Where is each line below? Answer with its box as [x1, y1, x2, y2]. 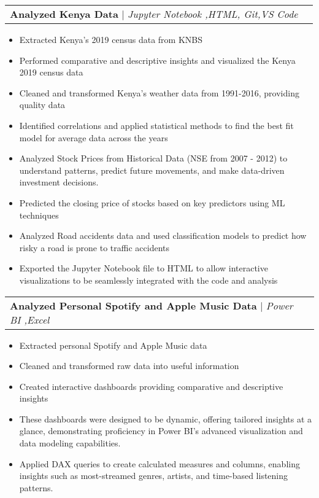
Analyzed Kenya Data [10, 7, 118, 21]
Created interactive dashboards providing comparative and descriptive [19, 379, 283, 392]
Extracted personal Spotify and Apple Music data [19, 338, 207, 351]
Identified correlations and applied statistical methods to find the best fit [19, 119, 294, 131]
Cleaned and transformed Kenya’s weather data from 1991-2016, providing [19, 86, 299, 99]
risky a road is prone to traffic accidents [19, 241, 169, 254]
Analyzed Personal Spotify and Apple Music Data [10, 298, 257, 313]
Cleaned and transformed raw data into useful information [19, 359, 239, 372]
